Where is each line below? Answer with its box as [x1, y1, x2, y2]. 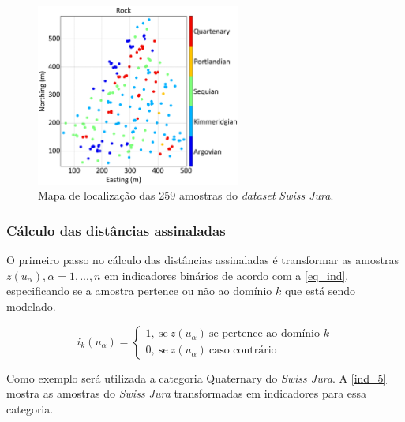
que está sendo [284, 282, 356, 299]
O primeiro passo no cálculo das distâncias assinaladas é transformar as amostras [6, 252, 399, 268]
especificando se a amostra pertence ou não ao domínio [6, 282, 272, 299]
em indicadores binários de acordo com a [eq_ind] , [104, 267, 349, 283]
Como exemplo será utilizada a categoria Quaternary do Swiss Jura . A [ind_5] [6, 369, 387, 386]
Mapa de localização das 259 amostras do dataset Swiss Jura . [38, 187, 334, 204]
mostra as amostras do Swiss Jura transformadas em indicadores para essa [6, 385, 367, 401]
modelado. [6, 298, 56, 314]
